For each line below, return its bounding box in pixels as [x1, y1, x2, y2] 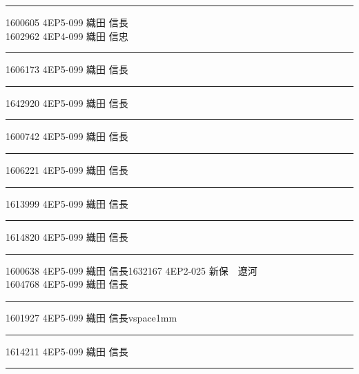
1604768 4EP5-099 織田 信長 [6, 277, 128, 291]
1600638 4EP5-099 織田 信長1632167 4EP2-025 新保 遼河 [6, 263, 258, 277]
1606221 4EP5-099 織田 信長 [6, 162, 128, 177]
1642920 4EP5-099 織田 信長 [6, 95, 128, 110]
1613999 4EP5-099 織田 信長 [6, 196, 128, 210]
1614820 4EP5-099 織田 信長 [6, 230, 128, 244]
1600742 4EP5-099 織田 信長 [6, 129, 128, 144]
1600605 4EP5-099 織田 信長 [6, 15, 128, 29]
